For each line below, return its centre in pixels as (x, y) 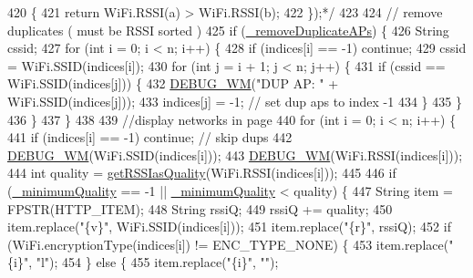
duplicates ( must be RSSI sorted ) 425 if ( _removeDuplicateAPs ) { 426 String (228, 30)
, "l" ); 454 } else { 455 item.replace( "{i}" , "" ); (154, 262)
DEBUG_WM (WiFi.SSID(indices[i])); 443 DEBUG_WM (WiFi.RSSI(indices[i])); (235, 154)
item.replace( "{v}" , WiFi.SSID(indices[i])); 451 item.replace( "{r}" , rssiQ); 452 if (229, 227)
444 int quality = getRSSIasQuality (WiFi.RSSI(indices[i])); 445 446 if (202, 173)
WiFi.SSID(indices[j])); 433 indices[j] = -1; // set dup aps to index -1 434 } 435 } (235, 101)
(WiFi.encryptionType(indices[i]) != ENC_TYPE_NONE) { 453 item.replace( (228, 244)
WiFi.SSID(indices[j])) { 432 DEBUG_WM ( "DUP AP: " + (173, 83)
